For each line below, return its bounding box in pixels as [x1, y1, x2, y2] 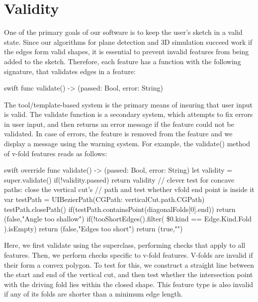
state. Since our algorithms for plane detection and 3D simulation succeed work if [4, 36, 253, 47]
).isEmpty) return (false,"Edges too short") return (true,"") [4, 223, 183, 233]
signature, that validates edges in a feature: [4, 66, 136, 76]
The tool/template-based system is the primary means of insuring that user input [4, 99, 253, 109]
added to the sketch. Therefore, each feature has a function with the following [4, 56, 241, 66]
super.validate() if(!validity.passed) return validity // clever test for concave [4, 174, 235, 185]
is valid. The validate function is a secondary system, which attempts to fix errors [4, 109, 253, 119]
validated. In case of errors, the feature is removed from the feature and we [4, 128, 233, 139]
